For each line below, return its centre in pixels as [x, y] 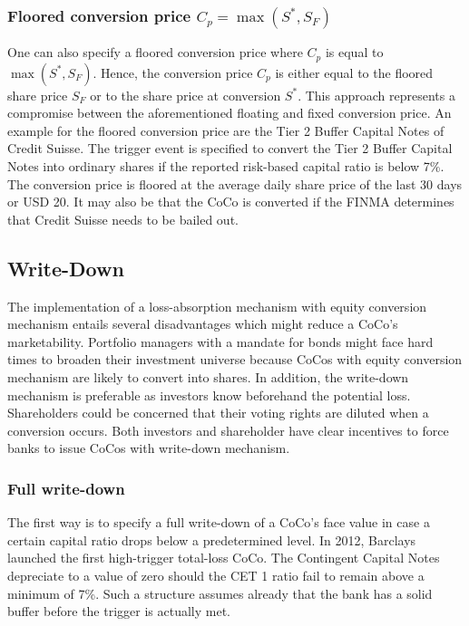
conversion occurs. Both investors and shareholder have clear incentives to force [228, 430]
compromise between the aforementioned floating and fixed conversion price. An [230, 113]
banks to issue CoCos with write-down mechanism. [149, 448]
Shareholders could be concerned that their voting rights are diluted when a [218, 413]
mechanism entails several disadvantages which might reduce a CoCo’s [203, 324]
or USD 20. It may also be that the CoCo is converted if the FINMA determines [231, 202]
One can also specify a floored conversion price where [155, 52]
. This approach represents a [376, 95]
